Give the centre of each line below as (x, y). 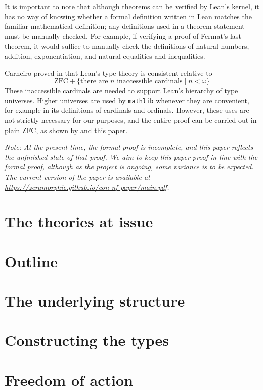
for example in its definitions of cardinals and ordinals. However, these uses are (127, 110)
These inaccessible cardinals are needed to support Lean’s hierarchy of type (121, 90)
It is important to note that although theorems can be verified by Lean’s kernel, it (132, 6)
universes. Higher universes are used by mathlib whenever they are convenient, (127, 100)
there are (94, 82)
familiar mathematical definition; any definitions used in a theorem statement (125, 26)
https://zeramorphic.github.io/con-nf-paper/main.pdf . (87, 186)
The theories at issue (79, 221)
